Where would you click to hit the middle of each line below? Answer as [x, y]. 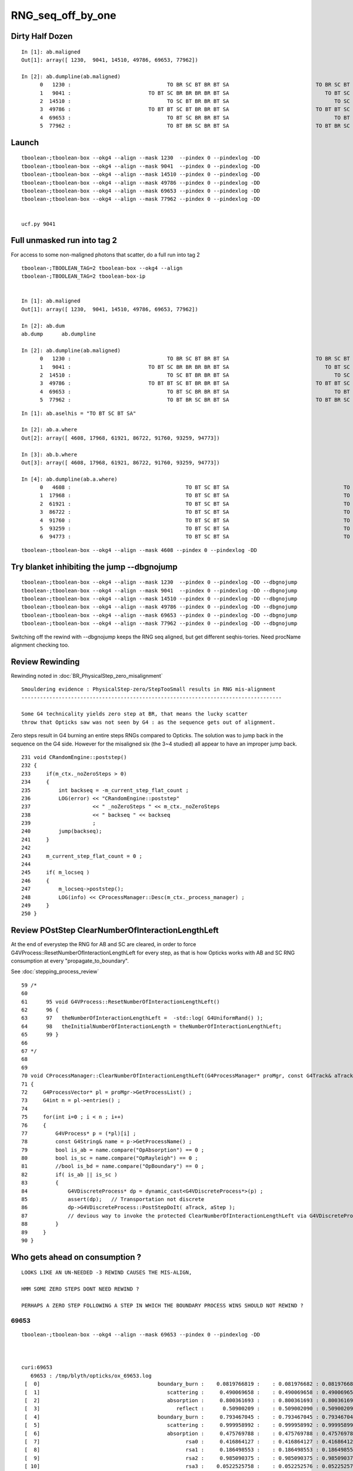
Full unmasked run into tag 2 [64, 240]
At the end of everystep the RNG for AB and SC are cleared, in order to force [104, 944]
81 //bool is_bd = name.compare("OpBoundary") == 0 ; [113, 1166]
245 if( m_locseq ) [56, 873]
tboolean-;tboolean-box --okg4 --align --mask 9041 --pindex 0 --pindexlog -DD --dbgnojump [159, 590]
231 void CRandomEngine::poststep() [74, 757]
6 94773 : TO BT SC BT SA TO [195, 537]
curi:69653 [37, 1367]
